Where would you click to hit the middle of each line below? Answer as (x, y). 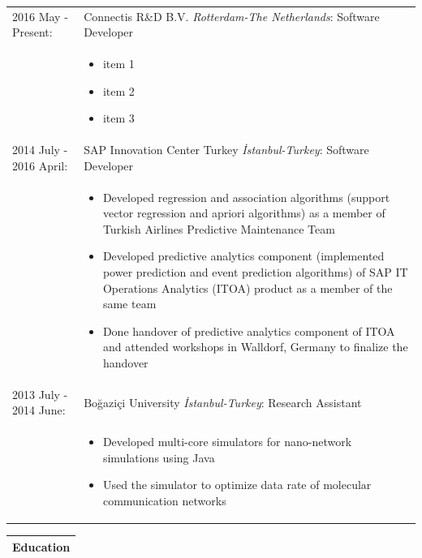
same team (129, 304)
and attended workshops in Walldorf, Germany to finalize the (255, 347)
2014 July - (40, 150)
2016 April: (40, 165)
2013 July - (40, 394)
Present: (32, 32)
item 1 (118, 64)
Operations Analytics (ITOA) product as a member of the (248, 288)
